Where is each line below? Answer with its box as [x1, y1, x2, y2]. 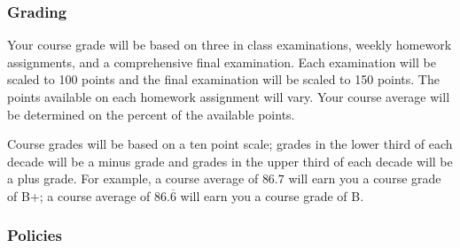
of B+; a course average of [7, 186, 151, 205]
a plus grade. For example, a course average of [7, 169, 259, 188]
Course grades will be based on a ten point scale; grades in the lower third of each [7, 135, 453, 153]
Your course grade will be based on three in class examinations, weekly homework [7, 35, 452, 54]
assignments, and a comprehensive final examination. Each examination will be [7, 52, 436, 71]
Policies [7, 224, 62, 246]
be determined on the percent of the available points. [7, 105, 295, 123]
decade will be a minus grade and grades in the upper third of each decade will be [7, 151, 453, 170]
